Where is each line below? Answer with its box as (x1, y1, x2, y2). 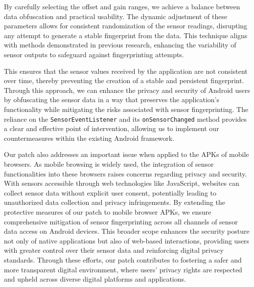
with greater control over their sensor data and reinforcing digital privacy (4, 245, 224, 255)
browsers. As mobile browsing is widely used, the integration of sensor (4, 158, 214, 169)
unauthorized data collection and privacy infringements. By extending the (4, 197, 225, 207)
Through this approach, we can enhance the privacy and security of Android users (4, 85, 251, 95)
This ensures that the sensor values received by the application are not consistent (4, 66, 248, 76)
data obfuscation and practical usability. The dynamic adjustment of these (4, 11, 228, 21)
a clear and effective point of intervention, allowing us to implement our (4, 123, 219, 133)
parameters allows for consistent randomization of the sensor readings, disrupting (4, 21, 248, 31)
